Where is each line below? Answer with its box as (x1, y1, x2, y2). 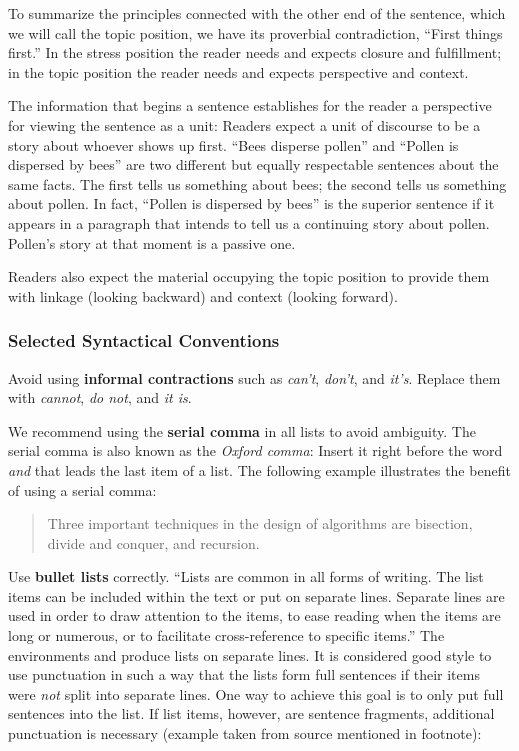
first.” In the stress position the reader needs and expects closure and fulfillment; (8, 42, 502, 63)
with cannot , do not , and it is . (8, 387, 192, 408)
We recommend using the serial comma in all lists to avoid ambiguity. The (8, 420, 476, 441)
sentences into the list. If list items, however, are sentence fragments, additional (8, 703, 495, 724)
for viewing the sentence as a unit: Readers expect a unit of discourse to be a (8, 114, 481, 135)
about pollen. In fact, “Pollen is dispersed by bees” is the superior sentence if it (8, 193, 495, 214)
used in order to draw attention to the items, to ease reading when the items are (8, 605, 501, 626)
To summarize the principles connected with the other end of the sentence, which (8, 3, 506, 23)
